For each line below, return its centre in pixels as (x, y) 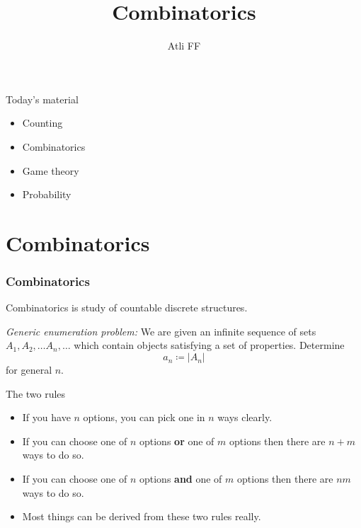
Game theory (51, 170)
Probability (47, 194)
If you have (46, 417)
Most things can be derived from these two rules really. (142, 516)
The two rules (36, 393)
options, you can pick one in (144, 417)
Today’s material (42, 99)
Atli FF (184, 46)
